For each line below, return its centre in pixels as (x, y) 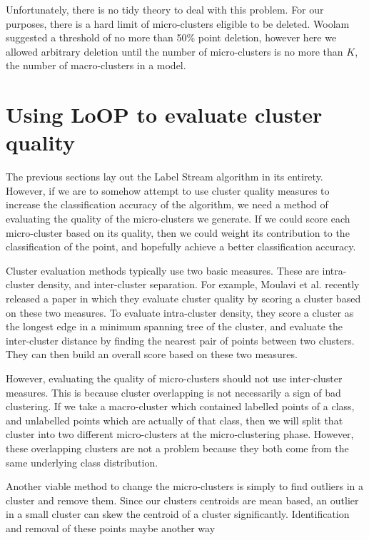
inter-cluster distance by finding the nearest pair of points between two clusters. (180, 340)
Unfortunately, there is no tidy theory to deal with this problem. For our (165, 9)
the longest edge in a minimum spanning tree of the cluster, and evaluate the (175, 326)
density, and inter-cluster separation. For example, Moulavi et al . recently (199, 284)
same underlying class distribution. (82, 462)
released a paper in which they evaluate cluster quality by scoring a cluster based (183, 299)
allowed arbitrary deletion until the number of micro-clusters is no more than (175, 51)
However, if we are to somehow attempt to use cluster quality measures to (168, 190)
